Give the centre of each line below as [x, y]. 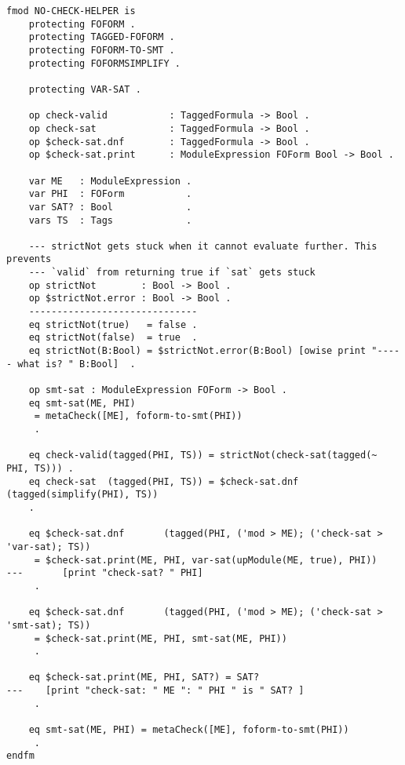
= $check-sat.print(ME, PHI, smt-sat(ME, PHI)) [161, 638]
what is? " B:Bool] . [77, 364]
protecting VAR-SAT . [85, 89]
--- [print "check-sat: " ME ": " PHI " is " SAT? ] [155, 691]
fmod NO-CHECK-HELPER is [71, 11]
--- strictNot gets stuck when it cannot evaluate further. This [203, 246]
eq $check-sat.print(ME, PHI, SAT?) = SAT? [144, 678]
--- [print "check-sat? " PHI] [105, 573]
